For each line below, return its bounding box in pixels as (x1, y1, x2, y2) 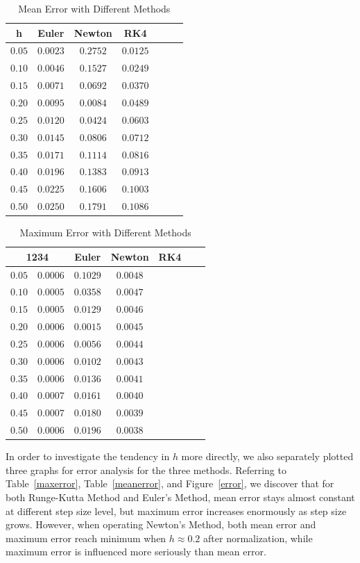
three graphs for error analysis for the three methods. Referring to (6, 462, 286, 477)
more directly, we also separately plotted (181, 449, 354, 464)
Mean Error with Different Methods (18, 1, 171, 15)
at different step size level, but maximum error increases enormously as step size (6, 503, 347, 518)
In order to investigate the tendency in (6, 449, 170, 464)
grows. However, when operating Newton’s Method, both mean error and (6, 517, 316, 532)
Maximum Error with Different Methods (19, 225, 191, 240)
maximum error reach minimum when (6, 530, 166, 545)
